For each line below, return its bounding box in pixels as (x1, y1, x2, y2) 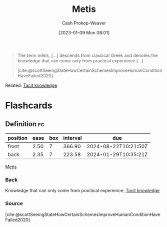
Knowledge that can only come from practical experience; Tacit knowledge (5, 188, 160, 194)
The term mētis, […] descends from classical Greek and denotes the (17, 52, 158, 58)
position (7, 134, 28, 141)
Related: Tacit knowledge (5, 82, 57, 88)
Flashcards (5, 100, 52, 111)
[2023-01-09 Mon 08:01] (58, 29, 110, 35)
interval (63, 134, 82, 141)
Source (5, 200, 23, 207)
